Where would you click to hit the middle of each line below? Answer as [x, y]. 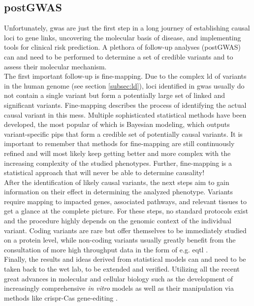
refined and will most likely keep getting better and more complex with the [117, 153]
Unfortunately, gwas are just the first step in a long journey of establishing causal [127, 28]
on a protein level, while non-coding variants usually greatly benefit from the [120, 240]
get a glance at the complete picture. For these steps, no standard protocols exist [126, 211]
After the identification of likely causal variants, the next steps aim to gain [117, 182]
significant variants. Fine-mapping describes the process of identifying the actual [125, 105]
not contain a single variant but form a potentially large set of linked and [115, 95]
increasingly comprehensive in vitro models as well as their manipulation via [119, 288]
